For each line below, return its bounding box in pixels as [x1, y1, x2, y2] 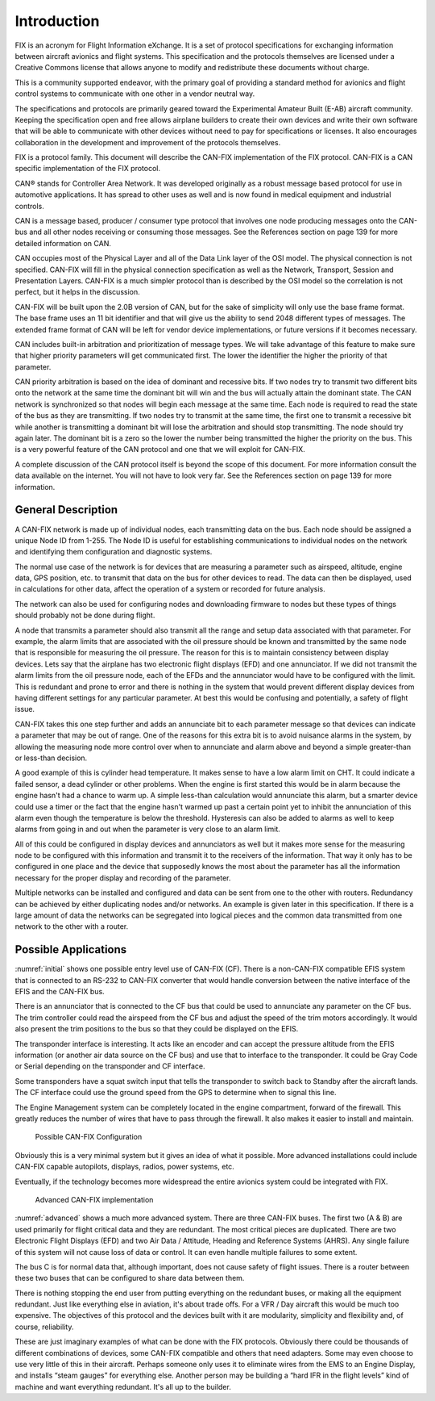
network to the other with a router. [14, 922, 129, 931]
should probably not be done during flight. [14, 610, 155, 621]
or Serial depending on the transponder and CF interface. [14, 1061, 205, 1071]
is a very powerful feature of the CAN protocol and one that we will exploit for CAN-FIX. [14, 445, 305, 454]
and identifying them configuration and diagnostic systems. [14, 547, 213, 557]
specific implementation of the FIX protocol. [14, 164, 161, 174]
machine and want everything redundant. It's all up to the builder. [14, 1382, 231, 1391]
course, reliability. [14, 1322, 74, 1332]
